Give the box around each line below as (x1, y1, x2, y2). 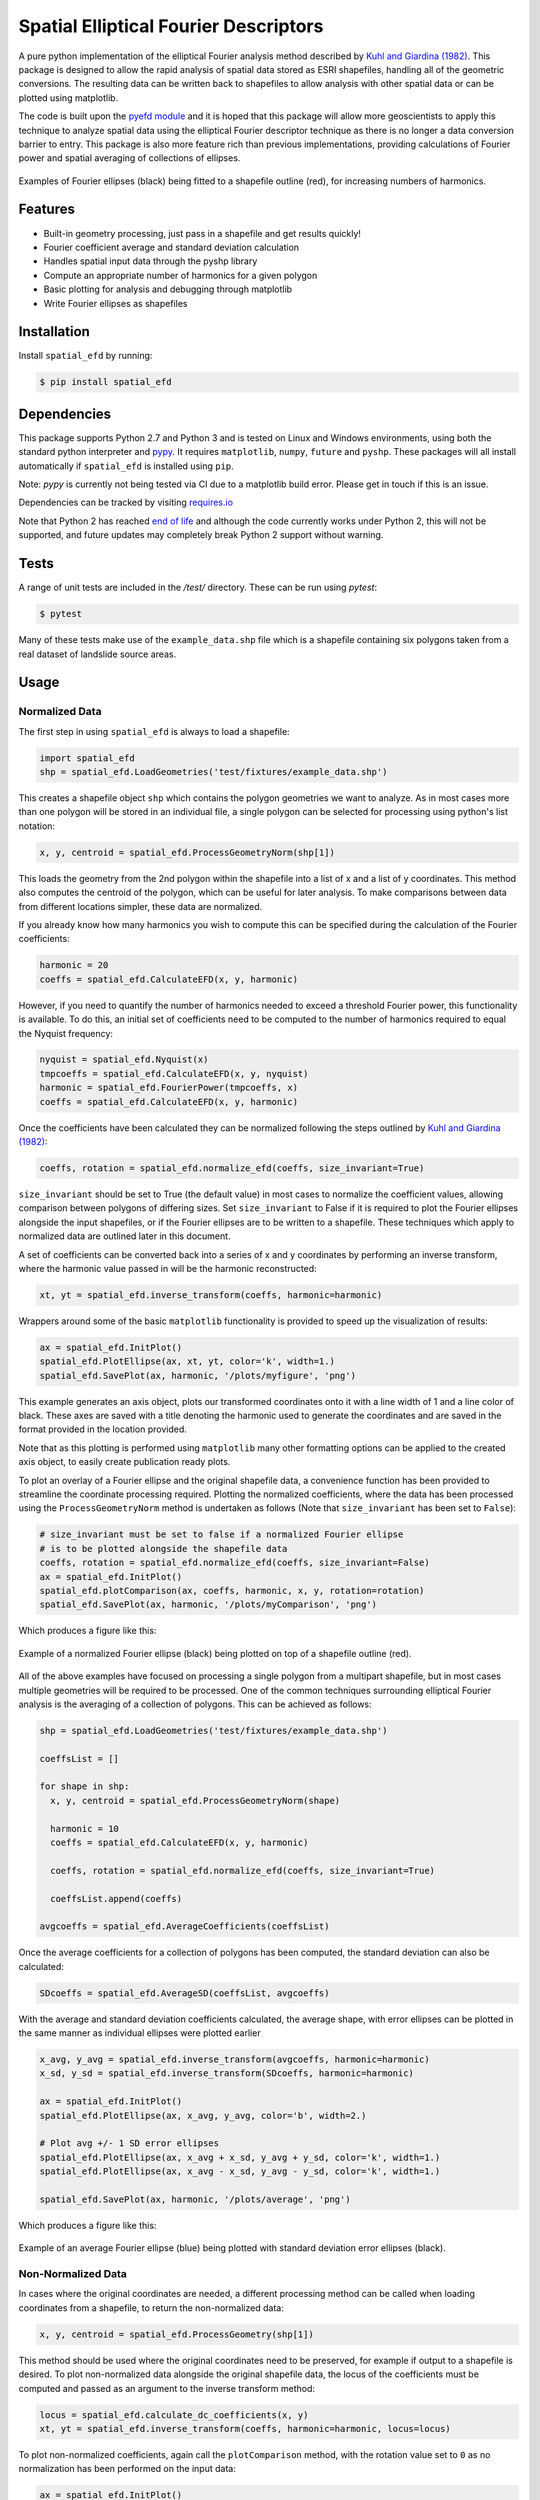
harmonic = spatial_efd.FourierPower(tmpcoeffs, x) (39, 1082, 299, 1094)
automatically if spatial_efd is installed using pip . (18, 460, 234, 472)
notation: (18, 820, 55, 832)
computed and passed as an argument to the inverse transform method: (18, 2382, 315, 2394)
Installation (18, 323, 90, 340)
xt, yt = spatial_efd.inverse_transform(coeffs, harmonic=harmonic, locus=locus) (39, 2423, 452, 2434)
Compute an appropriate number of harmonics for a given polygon (43, 269, 318, 281)
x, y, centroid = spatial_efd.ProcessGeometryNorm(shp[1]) (39, 846, 335, 858)
